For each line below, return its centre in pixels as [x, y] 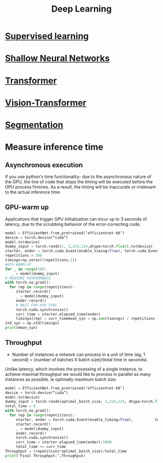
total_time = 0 [20, 406]
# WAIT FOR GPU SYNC [36, 305]
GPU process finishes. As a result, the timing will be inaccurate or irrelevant [81, 187]
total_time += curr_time [41, 447]
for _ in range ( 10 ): [26, 269]
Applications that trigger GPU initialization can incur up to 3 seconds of [76, 219]
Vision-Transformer [46, 103]
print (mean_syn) [21, 328]
